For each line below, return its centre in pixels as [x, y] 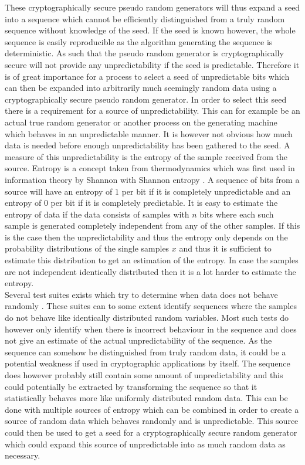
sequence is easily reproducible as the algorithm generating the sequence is [139, 41]
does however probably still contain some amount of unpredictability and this [144, 375]
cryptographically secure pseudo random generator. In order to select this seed [146, 99]
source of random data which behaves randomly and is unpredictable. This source [152, 421]
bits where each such [237, 214]
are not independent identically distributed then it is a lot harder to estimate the [150, 271]
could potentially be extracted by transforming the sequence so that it [131, 386]
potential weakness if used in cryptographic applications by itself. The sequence [148, 363]
